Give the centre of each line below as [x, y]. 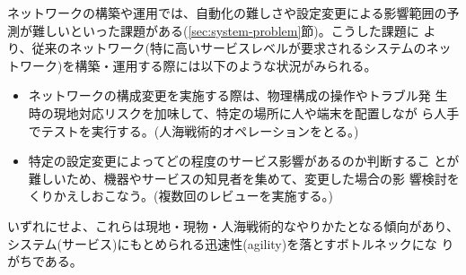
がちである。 [45, 261]
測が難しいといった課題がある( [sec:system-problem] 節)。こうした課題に [213, 30]
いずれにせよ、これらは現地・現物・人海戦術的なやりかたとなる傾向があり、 [233, 225]
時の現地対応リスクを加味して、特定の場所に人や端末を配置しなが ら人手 [244, 112]
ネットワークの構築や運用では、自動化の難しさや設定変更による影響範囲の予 [233, 13]
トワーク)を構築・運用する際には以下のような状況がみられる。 [192, 65]
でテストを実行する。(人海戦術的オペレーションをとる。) [193, 130]
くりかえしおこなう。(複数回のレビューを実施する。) [180, 196]
